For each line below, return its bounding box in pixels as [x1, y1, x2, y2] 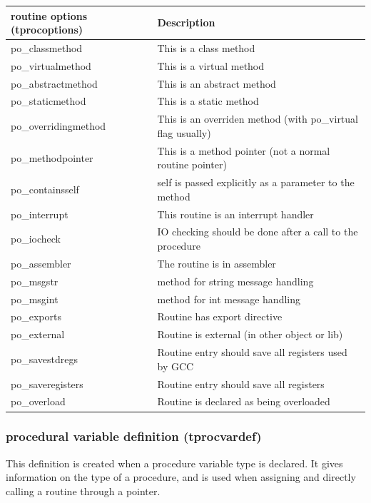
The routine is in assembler [157, 255, 276, 270]
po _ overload [11, 394, 66, 409]
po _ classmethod [11, 40, 83, 55]
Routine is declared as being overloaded [157, 394, 330, 409]
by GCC [157, 358, 194, 373]
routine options [11, 8, 88, 23]
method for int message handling [157, 291, 300, 306]
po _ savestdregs [11, 351, 78, 366]
